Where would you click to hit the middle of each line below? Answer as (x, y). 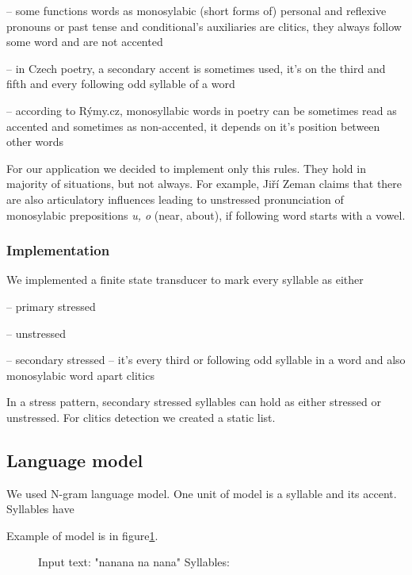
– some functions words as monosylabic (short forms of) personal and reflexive (196, 10)
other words (35, 142)
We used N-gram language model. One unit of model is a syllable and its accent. (202, 493)
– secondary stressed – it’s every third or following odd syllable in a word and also (206, 360)
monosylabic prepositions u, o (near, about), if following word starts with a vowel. (206, 215)
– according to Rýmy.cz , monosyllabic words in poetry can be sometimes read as (202, 110)
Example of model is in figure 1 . (82, 535)
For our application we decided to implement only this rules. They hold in (186, 168)
